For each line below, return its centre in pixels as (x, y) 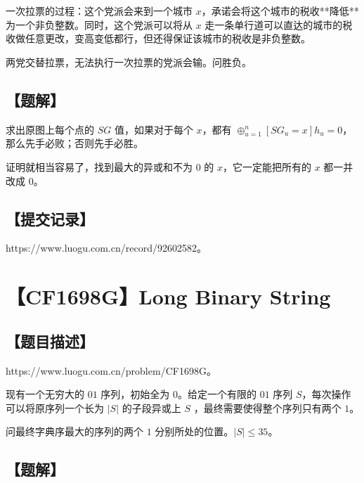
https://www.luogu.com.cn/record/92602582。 (106, 248)
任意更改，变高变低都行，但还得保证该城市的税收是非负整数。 (168, 38)
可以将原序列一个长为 (55, 407)
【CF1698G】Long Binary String (168, 296)
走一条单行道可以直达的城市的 (274, 24)
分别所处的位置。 (194, 431)
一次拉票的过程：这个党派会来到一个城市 (99, 11)
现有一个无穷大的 (45, 394)
